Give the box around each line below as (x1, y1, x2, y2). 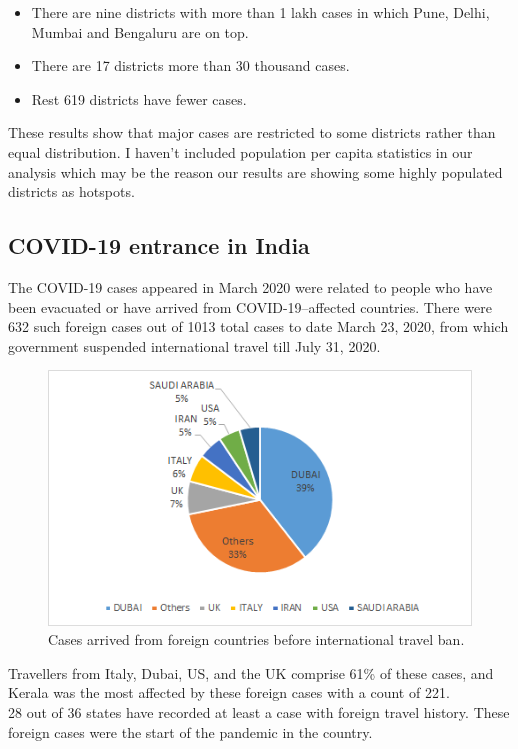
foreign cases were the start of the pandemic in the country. (8, 721, 373, 742)
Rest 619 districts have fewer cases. (31, 88, 247, 109)
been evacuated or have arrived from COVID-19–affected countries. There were (8, 296, 492, 317)
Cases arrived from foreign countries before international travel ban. (48, 629, 465, 650)
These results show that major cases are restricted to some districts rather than (8, 122, 496, 143)
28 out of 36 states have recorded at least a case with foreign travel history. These (8, 701, 510, 722)
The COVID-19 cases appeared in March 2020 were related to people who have (8, 276, 493, 297)
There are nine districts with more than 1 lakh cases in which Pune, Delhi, (31, 2, 490, 22)
